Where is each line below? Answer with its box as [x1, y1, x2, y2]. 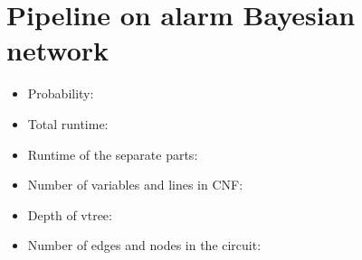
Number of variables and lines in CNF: [27, 175, 243, 194]
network [6, 32, 110, 69]
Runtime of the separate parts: [27, 144, 198, 163]
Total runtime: [27, 114, 109, 133]
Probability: [27, 84, 94, 103]
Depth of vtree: [27, 205, 112, 224]
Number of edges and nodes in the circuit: [27, 236, 262, 255]
